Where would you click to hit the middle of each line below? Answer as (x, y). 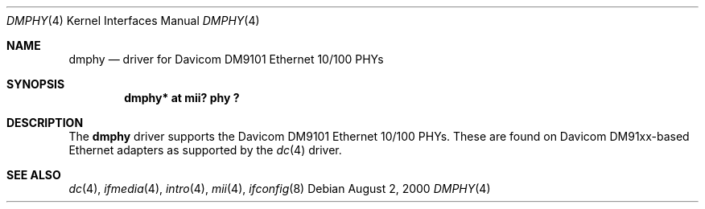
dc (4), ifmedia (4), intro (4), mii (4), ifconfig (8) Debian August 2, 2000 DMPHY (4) (280, 189)
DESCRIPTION (45, 123)
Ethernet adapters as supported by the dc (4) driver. (205, 150)
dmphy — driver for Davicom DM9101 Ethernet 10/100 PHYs (226, 59)
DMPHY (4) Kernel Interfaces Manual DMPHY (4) (133, 20)
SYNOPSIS (36, 84)
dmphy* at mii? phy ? (182, 98)
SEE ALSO (34, 175)
